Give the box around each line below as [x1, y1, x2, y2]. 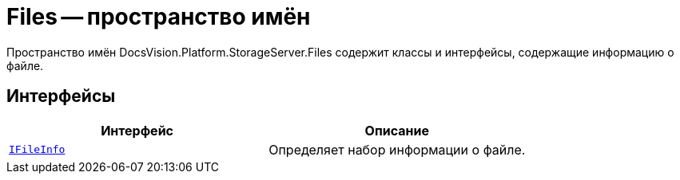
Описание [364, 122, 429, 139]
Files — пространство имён [6, 3, 311, 30]
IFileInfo [9, 143, 66, 156]
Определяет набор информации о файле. [268, 141, 526, 158]
